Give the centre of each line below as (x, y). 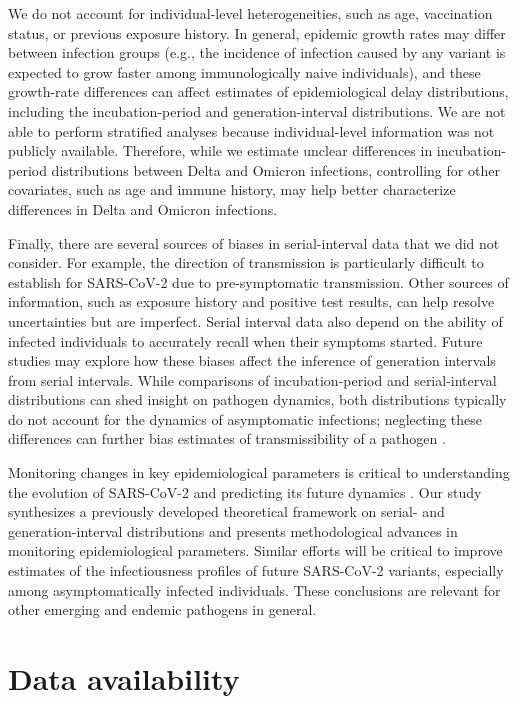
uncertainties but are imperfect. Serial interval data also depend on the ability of (255, 320)
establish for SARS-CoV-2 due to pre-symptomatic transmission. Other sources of (258, 281)
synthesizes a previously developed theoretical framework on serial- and (226, 511)
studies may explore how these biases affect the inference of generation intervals (252, 360)
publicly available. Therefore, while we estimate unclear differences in (220, 150)
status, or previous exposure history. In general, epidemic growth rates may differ (257, 32)
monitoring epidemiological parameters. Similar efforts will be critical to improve (255, 550)
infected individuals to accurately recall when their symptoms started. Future (245, 340)
